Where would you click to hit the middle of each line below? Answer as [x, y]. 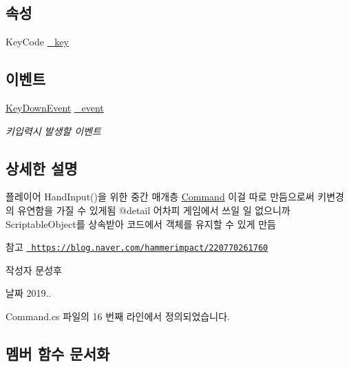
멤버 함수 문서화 [58, 353]
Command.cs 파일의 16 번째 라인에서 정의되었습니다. [118, 316]
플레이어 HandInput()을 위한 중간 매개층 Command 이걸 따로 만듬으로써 [160, 197]
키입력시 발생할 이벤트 [53, 130]
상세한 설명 [42, 168]
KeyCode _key [37, 42]
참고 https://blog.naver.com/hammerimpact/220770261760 [137, 247]
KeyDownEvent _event [55, 107]
